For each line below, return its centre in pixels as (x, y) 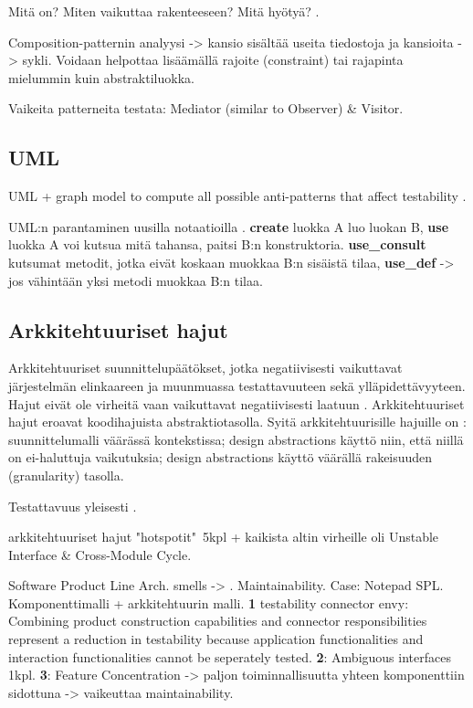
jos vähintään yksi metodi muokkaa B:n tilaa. (136, 280)
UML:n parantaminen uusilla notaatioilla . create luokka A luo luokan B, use (229, 226)
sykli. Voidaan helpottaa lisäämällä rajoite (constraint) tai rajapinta (213, 60)
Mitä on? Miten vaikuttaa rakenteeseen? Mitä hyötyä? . (164, 11)
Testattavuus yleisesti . (73, 506)
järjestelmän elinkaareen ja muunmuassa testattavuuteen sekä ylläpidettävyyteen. (237, 385)
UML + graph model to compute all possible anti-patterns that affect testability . (237, 196)
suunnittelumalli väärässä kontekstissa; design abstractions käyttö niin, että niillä (236, 439)
